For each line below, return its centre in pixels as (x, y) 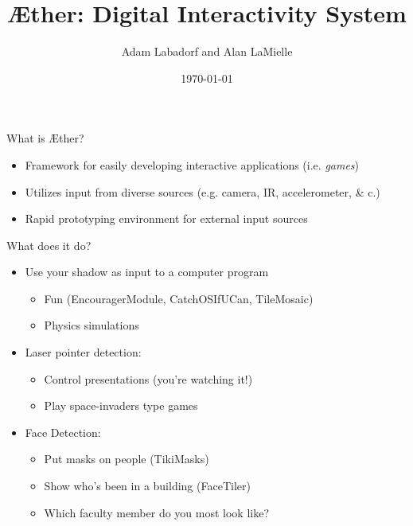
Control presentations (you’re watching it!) (148, 378)
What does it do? (49, 245)
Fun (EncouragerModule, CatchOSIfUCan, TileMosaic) (179, 298)
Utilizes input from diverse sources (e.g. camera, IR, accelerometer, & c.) (203, 191)
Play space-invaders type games (121, 405)
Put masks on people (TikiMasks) (127, 459)
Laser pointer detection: (83, 352)
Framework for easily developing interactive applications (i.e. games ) (192, 164)
